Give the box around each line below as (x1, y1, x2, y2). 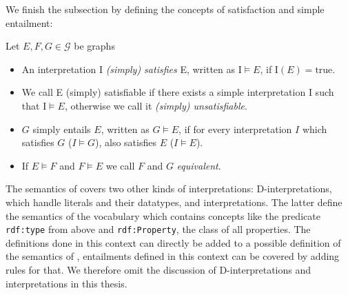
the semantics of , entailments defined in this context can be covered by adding (6, 249, 340, 263)
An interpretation (21, 61, 96, 76)
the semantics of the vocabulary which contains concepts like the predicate (6, 208, 320, 223)
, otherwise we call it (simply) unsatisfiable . (64, 98, 247, 112)
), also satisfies (95, 135, 156, 150)
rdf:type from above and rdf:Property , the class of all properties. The (6, 222, 311, 236)
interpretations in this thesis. (6, 276, 127, 290)
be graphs (74, 39, 115, 53)
